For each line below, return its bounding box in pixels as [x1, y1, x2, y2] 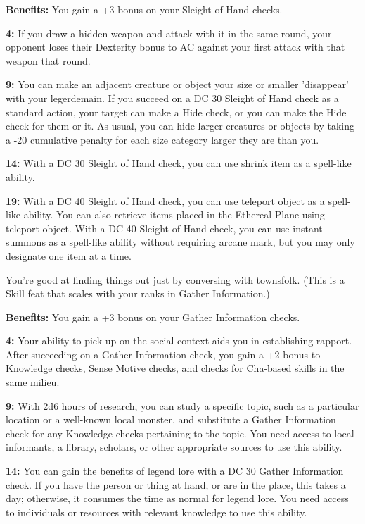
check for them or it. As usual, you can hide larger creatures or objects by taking [6, 118, 355, 133]
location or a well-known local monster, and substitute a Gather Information [6, 412, 336, 427]
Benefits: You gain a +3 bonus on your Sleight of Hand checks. [6, 2, 283, 16]
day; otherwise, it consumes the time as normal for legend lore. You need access [6, 491, 349, 506]
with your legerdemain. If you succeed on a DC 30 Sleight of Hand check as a [6, 90, 339, 105]
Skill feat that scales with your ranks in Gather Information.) [6, 286, 270, 301]
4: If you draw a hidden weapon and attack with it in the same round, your [6, 25, 332, 40]
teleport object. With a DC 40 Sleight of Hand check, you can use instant [6, 220, 323, 235]
